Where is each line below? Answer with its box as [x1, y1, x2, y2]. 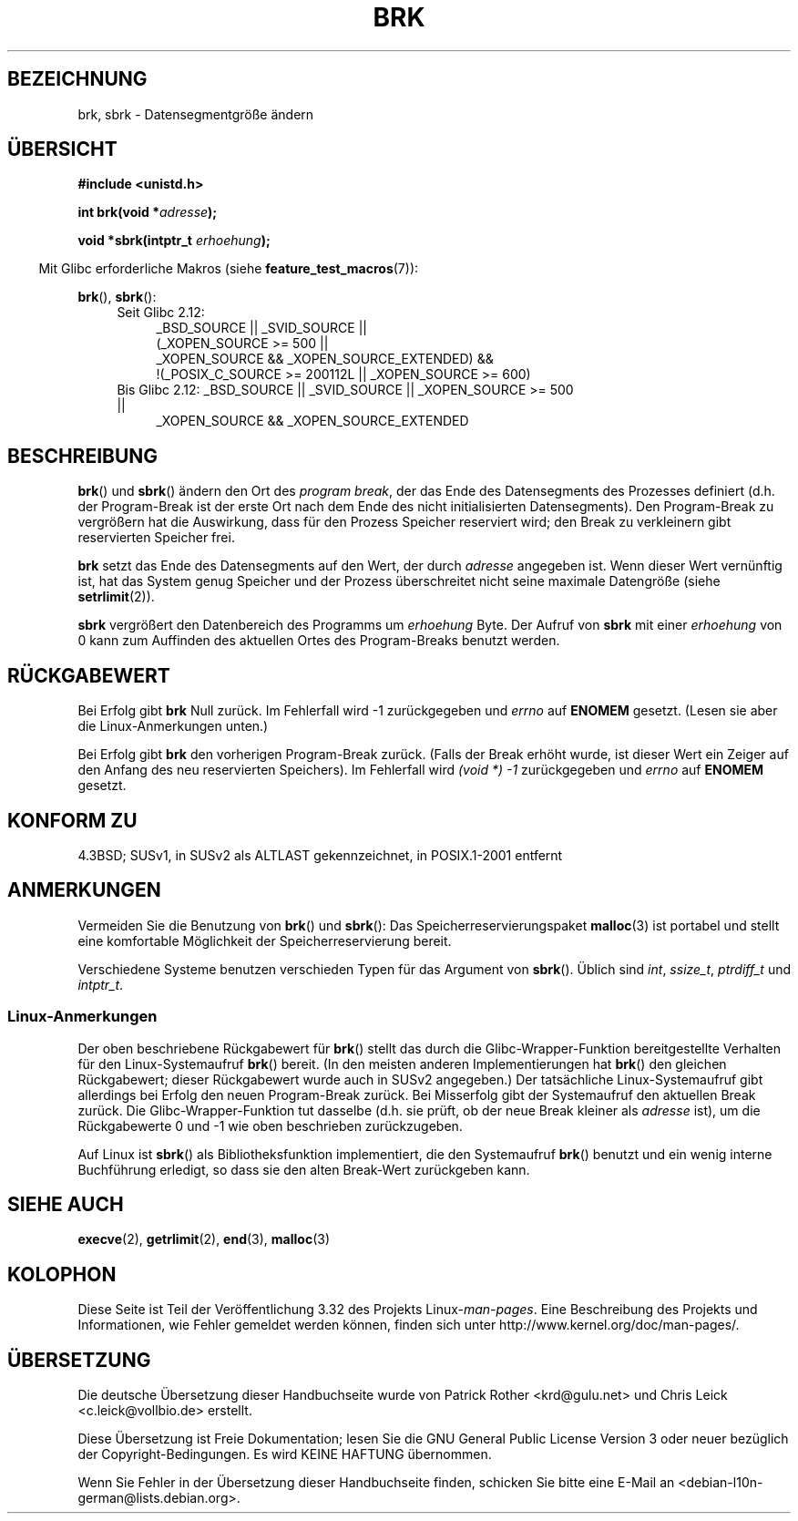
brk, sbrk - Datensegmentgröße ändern [77, 106, 314, 122]
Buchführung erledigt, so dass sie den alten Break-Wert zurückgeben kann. [77, 1161, 530, 1177]
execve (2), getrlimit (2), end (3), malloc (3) [77, 1231, 331, 1248]
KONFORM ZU [7, 808, 138, 832]
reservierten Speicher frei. [77, 529, 235, 546]
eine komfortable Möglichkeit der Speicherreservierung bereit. [77, 932, 452, 949]
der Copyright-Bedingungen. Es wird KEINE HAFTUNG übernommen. [77, 1446, 492, 1463]
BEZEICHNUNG [7, 67, 148, 91]
